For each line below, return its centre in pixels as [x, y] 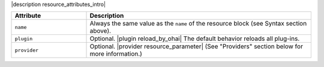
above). [100, 31]
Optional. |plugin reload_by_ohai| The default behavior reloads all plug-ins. [195, 39]
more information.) [116, 54]
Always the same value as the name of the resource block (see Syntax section [198, 24]
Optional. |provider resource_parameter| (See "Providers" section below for [196, 46]
